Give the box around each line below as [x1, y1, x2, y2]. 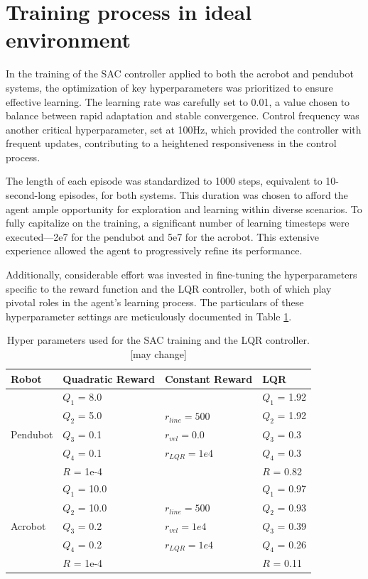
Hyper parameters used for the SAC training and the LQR [7, 332, 263, 347]
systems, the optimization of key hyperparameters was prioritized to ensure [6, 80, 333, 94]
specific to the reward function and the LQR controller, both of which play [6, 281, 332, 296]
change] [154, 347, 187, 361]
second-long [6, 188, 56, 202]
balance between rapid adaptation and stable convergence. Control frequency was [6, 108, 359, 123]
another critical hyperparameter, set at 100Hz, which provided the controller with [6, 121, 362, 136]
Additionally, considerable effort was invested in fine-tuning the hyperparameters [6, 267, 357, 282]
